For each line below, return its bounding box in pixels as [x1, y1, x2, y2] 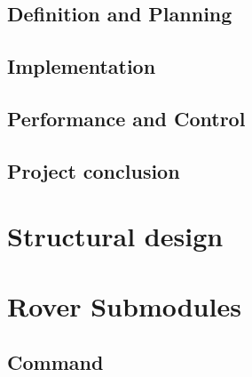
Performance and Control [7, 104, 246, 132]
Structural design [7, 218, 224, 254]
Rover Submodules [7, 287, 241, 324]
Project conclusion [7, 156, 180, 184]
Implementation [7, 52, 156, 80]
